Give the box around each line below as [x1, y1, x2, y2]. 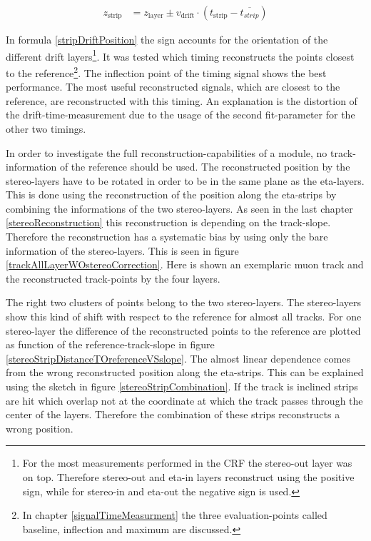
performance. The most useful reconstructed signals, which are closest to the [6, 79, 340, 94]
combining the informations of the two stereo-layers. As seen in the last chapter [6, 201, 353, 216]
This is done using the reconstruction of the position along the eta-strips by [6, 187, 337, 202]
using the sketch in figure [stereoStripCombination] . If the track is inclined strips [6, 379, 358, 393]
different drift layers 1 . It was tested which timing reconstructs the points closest [6, 46, 355, 64]
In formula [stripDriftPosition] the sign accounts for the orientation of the [6, 32, 328, 47]
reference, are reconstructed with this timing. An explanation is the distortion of [6, 93, 357, 108]
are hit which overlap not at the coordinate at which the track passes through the [6, 393, 363, 408]
